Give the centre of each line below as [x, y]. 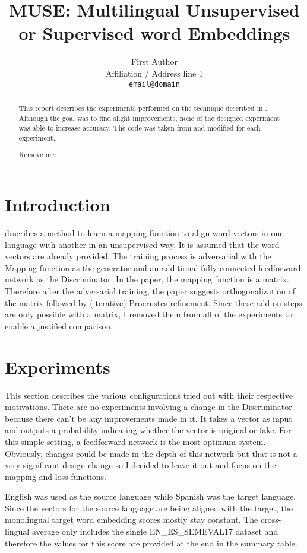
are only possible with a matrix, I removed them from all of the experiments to [149, 314]
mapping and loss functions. [56, 476]
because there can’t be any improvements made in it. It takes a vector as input [148, 418]
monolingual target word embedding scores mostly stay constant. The [132, 519]
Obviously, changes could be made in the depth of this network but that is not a [151, 453]
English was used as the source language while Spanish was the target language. [151, 496]
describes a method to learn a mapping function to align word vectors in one [144, 233]
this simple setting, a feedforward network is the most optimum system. [135, 441]
